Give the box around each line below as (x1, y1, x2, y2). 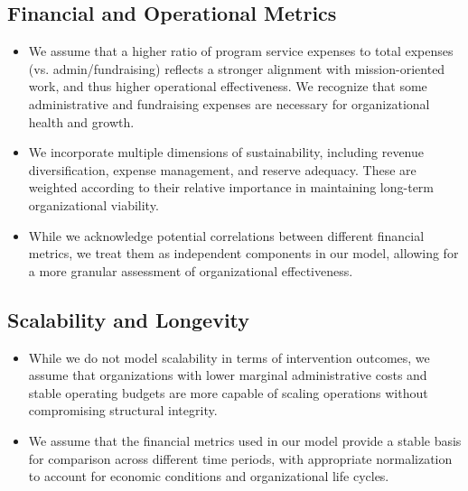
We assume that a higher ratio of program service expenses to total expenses (28, 42, 454, 60)
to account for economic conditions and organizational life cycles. (28, 467, 389, 486)
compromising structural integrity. (28, 401, 218, 420)
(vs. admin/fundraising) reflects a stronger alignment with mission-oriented (28, 59, 445, 78)
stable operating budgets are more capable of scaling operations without (28, 383, 428, 402)
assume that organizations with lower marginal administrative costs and (28, 366, 427, 384)
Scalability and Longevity (7, 305, 250, 333)
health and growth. (28, 112, 135, 131)
